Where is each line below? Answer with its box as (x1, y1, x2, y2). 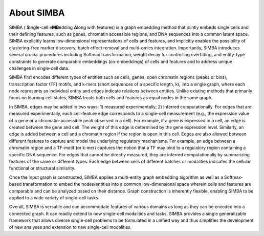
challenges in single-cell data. (9, 65, 69, 71)
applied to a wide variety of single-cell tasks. (9, 194, 100, 200)
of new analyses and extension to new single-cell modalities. (9, 224, 132, 230)
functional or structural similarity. (9, 165, 76, 171)
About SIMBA (9, 7, 65, 18)
